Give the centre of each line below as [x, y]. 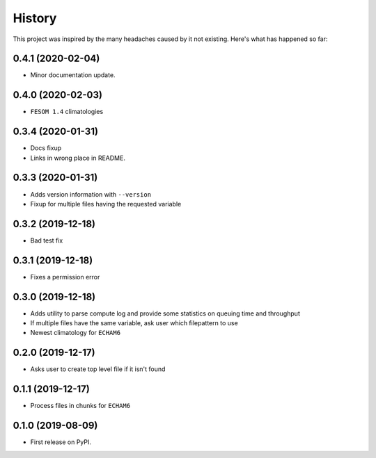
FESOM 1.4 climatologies [67, 112]
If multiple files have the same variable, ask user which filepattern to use [134, 323]
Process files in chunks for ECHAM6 [80, 406]
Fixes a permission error [65, 277]
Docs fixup [46, 148]
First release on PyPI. [61, 442]
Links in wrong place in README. [78, 158]
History [35, 18]
